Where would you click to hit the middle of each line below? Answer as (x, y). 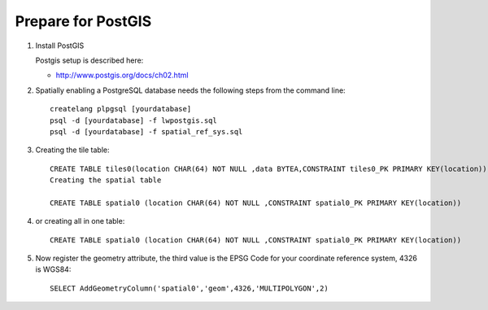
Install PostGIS (60, 46)
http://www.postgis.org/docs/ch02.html (122, 75)
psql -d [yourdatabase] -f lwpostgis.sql (133, 120)
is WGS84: (53, 269)
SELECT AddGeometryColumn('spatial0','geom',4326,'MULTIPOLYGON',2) (189, 288)
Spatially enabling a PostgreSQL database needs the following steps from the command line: (190, 90)
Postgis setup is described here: (89, 60)
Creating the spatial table (106, 180)
